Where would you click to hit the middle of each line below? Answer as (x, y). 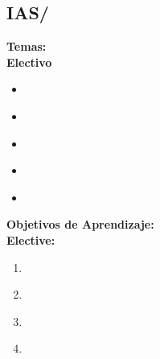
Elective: (31, 239)
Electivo (29, 62)
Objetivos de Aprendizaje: (80, 224)
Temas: (27, 46)
